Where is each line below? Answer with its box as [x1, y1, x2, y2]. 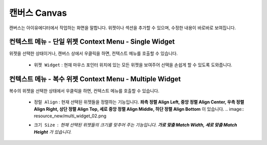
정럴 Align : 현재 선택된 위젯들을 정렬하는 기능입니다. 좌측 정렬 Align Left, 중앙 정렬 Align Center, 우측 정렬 [34, 99, 244, 105]
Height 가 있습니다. [34, 129, 72, 135]
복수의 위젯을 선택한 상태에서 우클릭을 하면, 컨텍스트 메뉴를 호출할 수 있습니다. [9, 88, 160, 94]
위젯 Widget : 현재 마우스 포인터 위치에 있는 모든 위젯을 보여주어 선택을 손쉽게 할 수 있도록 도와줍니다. [34, 62, 232, 68]
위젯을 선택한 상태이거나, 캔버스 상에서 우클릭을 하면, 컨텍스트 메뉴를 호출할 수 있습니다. [9, 50, 178, 56]
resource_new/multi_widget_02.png [34, 113, 106, 119]
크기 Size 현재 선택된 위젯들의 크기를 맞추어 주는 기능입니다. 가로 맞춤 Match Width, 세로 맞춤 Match [34, 122, 237, 128]
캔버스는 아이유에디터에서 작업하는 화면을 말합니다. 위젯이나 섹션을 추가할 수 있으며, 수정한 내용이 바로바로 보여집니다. [9, 25, 236, 31]
